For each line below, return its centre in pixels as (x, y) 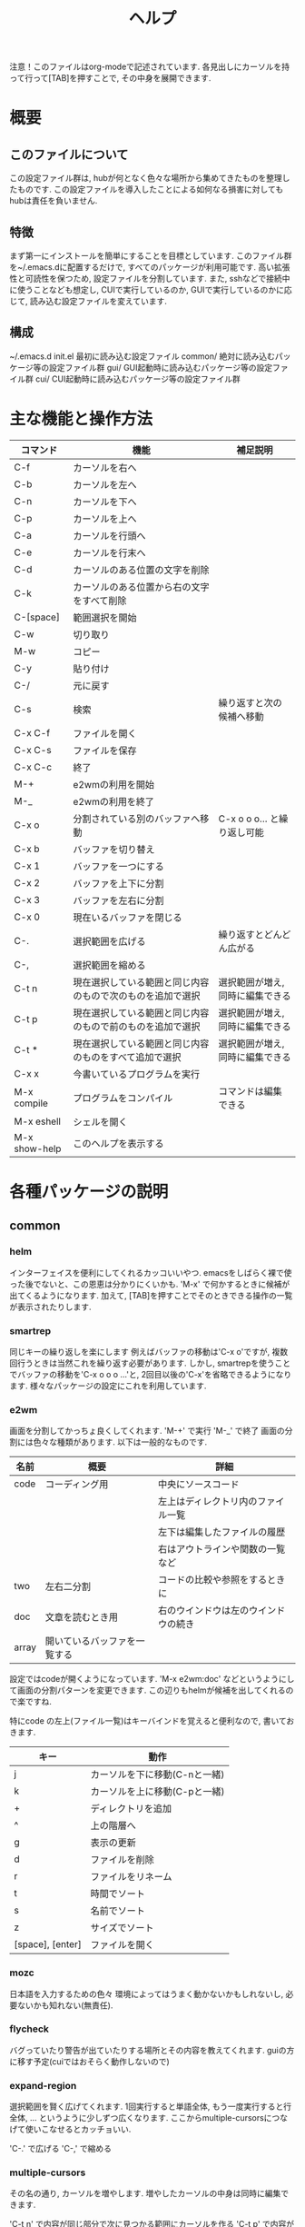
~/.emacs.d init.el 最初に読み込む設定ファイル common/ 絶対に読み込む (142, 356)
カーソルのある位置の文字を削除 (142, 570)
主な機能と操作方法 (81, 419)
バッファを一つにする (119, 866)
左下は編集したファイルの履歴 (221, 1532)
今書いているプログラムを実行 (137, 1074)
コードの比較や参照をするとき (221, 1580)
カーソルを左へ (105, 484)
